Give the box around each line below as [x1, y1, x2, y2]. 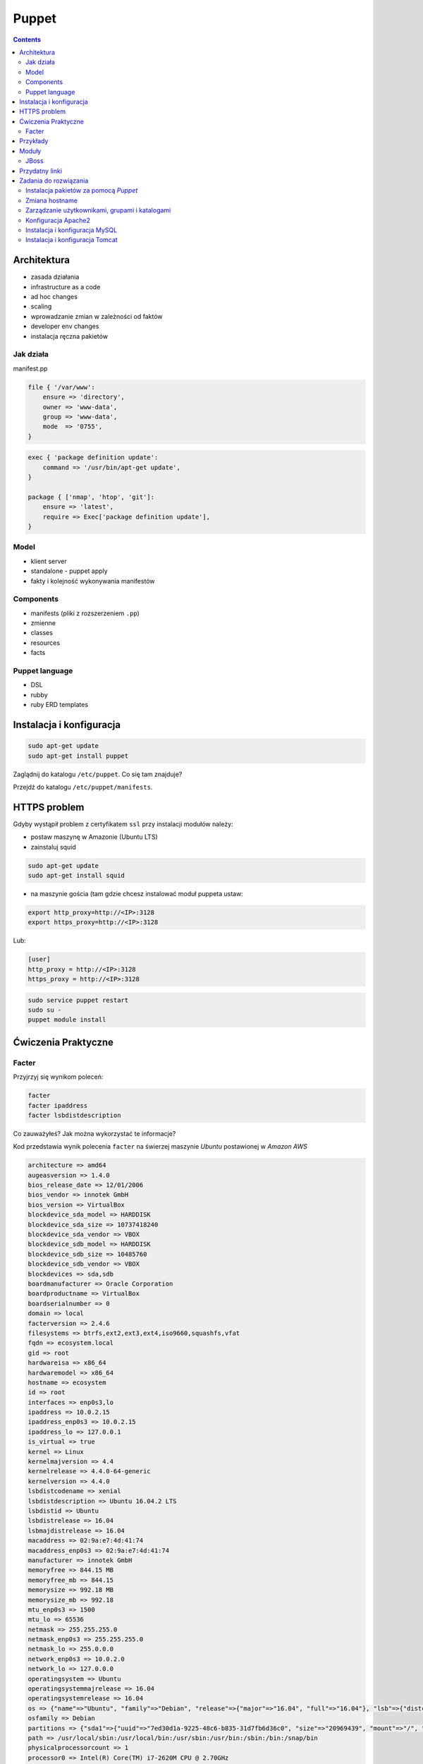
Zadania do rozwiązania [19, 176, 89, 185]
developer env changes [30, 322, 99, 331]
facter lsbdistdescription [27, 1111, 121, 1119]
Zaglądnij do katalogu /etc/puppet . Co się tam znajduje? [13, 770, 183, 778]
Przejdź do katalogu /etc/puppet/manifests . [13, 783, 153, 791]
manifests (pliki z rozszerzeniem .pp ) [30, 609, 140, 617]
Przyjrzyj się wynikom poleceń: [13, 1073, 104, 1081]
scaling [30, 302, 52, 310]
